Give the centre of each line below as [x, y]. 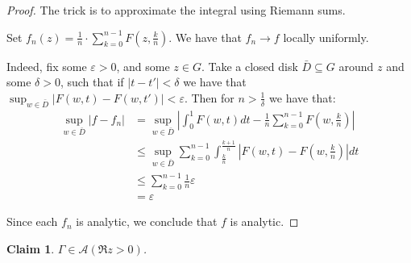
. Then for [209, 97]
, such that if [92, 82]
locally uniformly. [326, 37]
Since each [32, 221]
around [356, 66]
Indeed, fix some [47, 66]
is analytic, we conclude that [147, 221]
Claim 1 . [31, 248]
